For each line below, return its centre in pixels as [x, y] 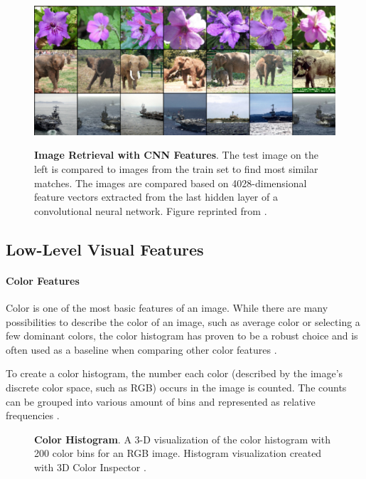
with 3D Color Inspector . [90, 467]
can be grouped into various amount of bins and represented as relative [161, 401]
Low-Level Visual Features [105, 249]
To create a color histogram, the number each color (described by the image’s [174, 373]
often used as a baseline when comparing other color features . [141, 349]
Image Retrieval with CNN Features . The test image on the [176, 155]
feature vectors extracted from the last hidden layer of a [156, 197]
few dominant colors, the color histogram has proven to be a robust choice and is [182, 336]
